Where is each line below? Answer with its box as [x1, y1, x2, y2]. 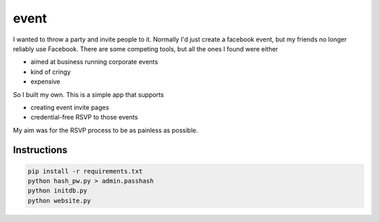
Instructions [13, 144, 68, 156]
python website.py [27, 197, 91, 204]
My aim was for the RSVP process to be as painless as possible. [13, 126, 198, 134]
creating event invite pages [30, 103, 109, 112]
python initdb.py [27, 187, 88, 195]
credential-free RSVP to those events [30, 113, 138, 122]
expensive [30, 77, 61, 86]
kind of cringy [30, 67, 71, 76]
